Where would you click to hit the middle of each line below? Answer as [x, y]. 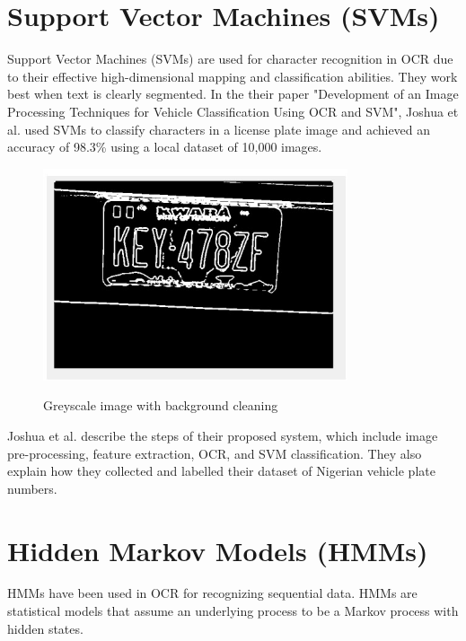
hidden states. [45, 628]
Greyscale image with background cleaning [161, 405]
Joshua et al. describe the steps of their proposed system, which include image [223, 435]
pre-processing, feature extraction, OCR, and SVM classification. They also [215, 453]
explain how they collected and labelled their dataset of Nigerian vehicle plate [221, 471]
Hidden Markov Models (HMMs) [218, 550]
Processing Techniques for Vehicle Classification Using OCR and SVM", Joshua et [233, 111]
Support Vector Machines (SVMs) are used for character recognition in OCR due [230, 59]
